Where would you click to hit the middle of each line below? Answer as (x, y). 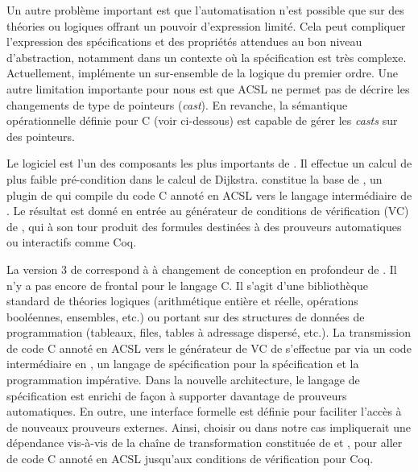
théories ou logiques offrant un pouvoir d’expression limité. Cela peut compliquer (206, 25)
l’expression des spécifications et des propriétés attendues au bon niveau (184, 41)
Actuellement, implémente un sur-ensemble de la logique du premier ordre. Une (203, 73)
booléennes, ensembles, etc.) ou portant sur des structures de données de (186, 316)
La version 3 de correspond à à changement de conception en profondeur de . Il (202, 269)
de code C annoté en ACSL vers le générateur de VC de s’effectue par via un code (209, 348)
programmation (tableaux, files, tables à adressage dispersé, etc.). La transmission (209, 332)
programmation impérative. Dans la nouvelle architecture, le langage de (183, 380)
